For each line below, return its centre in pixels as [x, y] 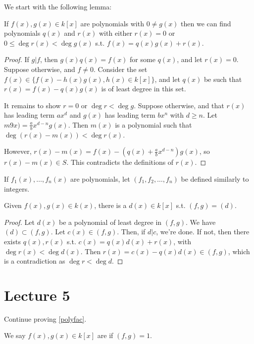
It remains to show [32, 105]
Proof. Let [19, 222]
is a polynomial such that [153, 124]
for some [143, 59]
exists [12, 241]
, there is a [110, 205]
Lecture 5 [37, 295]
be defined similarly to [215, 178]
